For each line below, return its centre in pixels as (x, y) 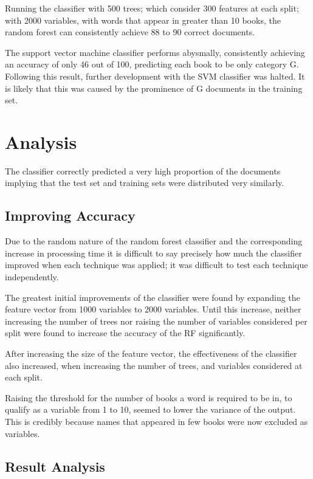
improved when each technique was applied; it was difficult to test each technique (156, 265)
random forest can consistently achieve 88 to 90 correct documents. (130, 32)
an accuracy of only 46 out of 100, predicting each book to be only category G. (152, 64)
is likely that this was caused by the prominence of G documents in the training (154, 88)
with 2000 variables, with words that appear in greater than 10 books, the (143, 20)
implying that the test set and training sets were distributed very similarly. (145, 183)
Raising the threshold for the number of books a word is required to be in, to (149, 397)
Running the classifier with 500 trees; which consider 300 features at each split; (152, 8)
